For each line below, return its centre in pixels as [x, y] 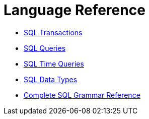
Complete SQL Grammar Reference [82, 95]
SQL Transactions [53, 32]
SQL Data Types [51, 79]
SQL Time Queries [54, 64]
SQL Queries [45, 48]
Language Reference [74, 10]
